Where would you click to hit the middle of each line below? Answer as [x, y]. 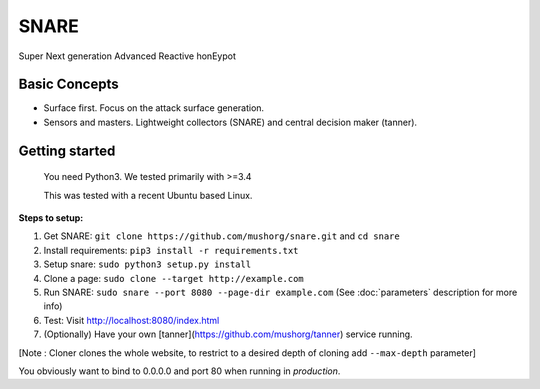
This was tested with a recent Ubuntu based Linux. [148, 195]
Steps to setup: [51, 218]
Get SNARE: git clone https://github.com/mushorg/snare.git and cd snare [221, 236]
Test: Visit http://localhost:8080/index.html [131, 320]
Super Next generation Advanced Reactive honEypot [127, 56]
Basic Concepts [68, 84]
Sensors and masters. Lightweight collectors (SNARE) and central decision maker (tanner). [230, 122]
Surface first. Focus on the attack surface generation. [154, 108]
